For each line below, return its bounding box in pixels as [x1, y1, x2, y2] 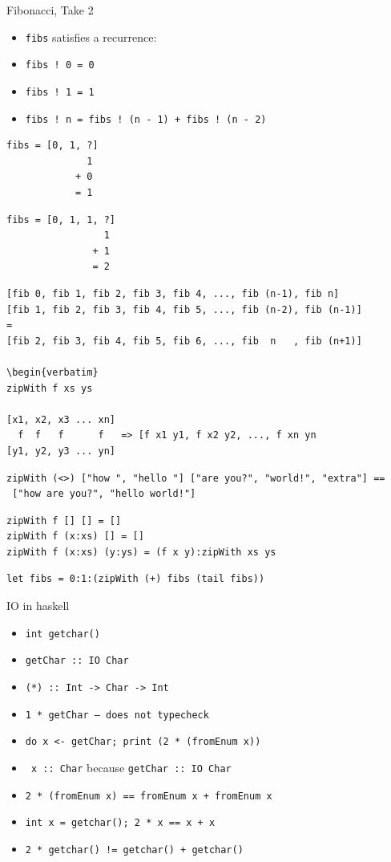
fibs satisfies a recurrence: [25, 28, 157, 45]
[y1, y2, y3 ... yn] [6, 445, 116, 457]
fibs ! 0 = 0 [25, 59, 95, 71]
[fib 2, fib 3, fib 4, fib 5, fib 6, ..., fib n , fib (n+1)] [6, 335, 362, 347]
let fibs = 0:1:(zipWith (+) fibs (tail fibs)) [6, 573, 265, 585]
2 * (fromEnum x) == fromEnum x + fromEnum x [25, 790, 272, 802]
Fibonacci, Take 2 [6, 2, 94, 18]
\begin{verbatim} [6, 366, 99, 378]
